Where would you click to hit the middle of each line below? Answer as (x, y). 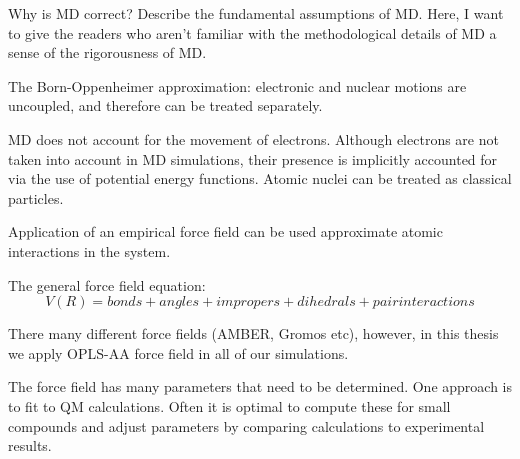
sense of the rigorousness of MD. (107, 52)
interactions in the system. (89, 250)
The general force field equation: (107, 284)
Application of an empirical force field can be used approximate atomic (225, 231)
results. (30, 445)
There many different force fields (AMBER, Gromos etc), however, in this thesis (253, 333)
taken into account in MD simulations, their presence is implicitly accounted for (253, 158)
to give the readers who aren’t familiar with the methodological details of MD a (252, 32)
